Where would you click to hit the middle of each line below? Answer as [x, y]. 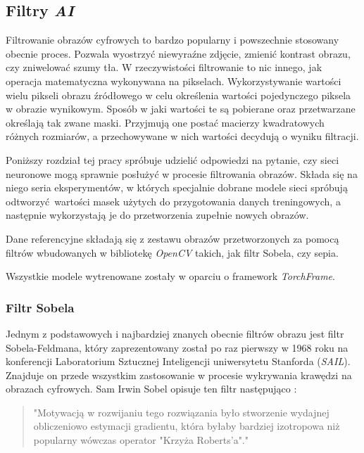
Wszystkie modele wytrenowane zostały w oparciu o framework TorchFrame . [170, 276]
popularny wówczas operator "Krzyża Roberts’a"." [141, 440]
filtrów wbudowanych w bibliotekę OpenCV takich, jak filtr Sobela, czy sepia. [172, 252]
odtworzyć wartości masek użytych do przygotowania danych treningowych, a [173, 201]
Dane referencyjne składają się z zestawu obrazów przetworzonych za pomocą [172, 238]
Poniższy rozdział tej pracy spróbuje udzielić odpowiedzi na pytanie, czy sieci [172, 159]
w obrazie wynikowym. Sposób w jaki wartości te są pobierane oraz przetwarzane [181, 109]
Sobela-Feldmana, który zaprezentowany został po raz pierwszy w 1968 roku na [177, 347]
